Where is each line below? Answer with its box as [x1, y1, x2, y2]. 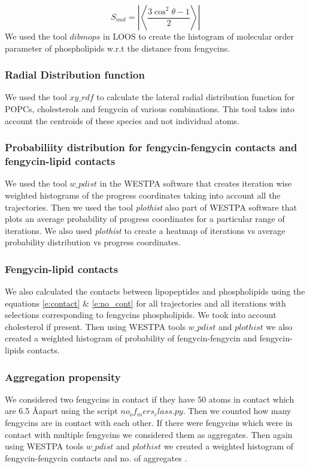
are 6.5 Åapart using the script [5, 404, 118, 417]
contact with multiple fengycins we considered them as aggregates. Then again [5, 428, 293, 440]
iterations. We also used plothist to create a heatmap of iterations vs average [5, 224, 285, 236]
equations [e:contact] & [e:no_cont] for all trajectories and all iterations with [5, 296, 286, 309]
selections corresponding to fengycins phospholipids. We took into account [5, 308, 276, 321]
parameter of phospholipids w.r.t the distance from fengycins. [5, 41, 230, 54]
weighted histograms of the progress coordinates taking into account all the [5, 188, 281, 201]
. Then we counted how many [183, 404, 291, 417]
